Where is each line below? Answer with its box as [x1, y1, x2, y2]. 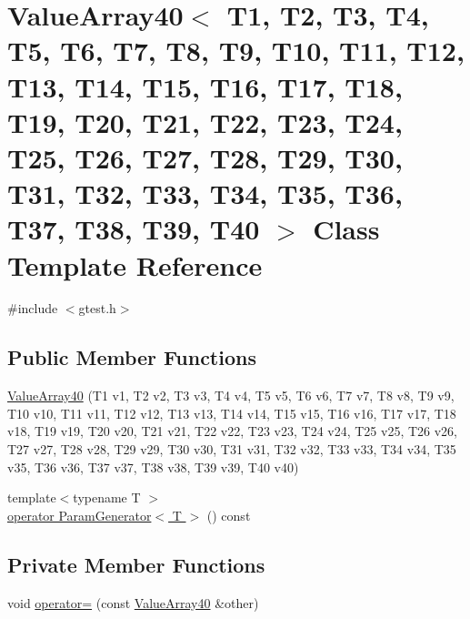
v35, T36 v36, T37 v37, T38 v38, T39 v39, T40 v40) [7, 457, 299, 476]
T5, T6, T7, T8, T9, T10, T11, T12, [7, 32, 465, 69]
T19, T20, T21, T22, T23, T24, [7, 103, 403, 140]
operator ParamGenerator [7, 505, 152, 524]
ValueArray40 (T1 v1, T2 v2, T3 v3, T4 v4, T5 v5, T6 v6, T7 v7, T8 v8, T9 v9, [7, 386, 455, 405]
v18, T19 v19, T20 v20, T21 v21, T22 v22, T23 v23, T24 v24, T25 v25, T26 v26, [7, 421, 458, 441]
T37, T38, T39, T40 [7, 210, 260, 248]
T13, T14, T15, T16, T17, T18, [7, 67, 403, 105]
